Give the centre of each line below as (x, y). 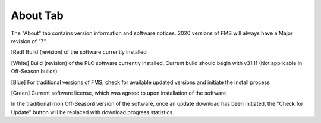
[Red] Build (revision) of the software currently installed (79, 52)
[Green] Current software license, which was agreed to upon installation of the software (119, 93)
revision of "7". (29, 41)
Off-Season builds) (34, 72)
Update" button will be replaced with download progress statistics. (93, 112)
